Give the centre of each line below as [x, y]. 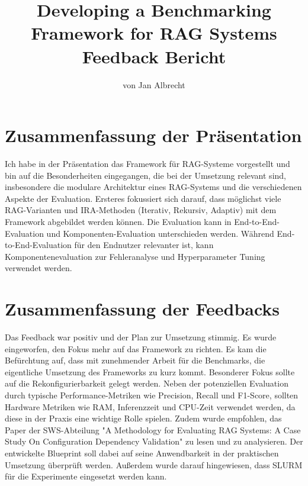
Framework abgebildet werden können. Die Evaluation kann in [118, 221]
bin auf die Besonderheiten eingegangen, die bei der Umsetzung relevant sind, [145, 175]
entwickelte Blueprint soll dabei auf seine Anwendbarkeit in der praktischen [142, 453]
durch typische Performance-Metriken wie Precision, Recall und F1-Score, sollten [152, 395]
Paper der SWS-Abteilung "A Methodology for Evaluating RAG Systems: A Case [153, 429]
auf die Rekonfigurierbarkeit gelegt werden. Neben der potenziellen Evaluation [147, 383]
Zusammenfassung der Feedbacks [142, 309]
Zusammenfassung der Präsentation [153, 135]
